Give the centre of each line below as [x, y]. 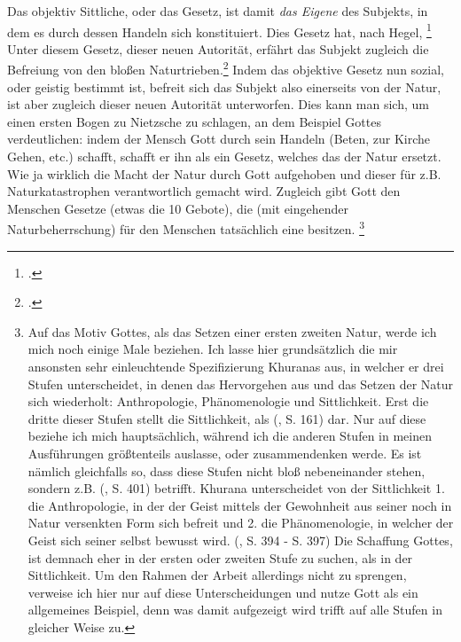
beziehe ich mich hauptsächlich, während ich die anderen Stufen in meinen [230, 436]
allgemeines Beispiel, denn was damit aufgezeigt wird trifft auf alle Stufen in [235, 610]
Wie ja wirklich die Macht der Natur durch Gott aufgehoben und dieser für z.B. [224, 173]
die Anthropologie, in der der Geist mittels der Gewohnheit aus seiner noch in [240, 505]
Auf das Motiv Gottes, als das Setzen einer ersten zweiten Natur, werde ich [232, 331]
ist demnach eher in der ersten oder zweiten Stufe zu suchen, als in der [220, 557]
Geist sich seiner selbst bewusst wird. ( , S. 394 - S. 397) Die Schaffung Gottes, [240, 540]
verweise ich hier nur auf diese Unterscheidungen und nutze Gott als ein [223, 592]
